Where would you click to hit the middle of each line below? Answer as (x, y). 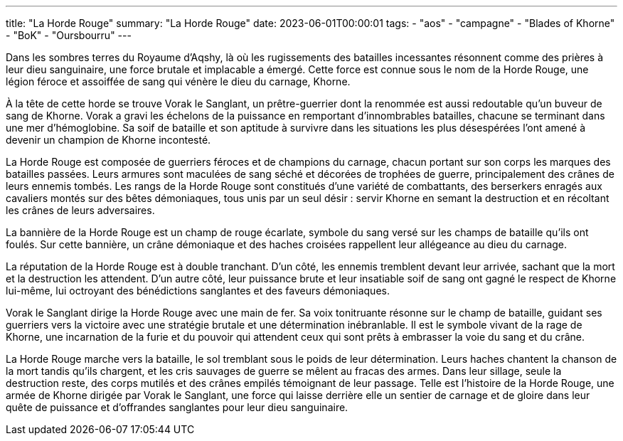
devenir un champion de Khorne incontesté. (108, 140)
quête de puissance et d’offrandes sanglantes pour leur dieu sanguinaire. (177, 407)
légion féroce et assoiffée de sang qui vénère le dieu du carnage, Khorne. (178, 81)
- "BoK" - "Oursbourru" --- (69, 35)
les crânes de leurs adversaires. (80, 210)
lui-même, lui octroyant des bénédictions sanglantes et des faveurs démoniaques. (198, 291)
